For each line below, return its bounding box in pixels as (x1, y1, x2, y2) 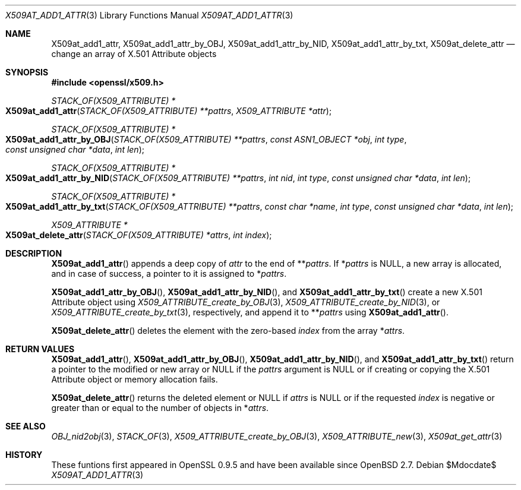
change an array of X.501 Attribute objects (51, 49, 217, 59)
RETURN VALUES (5, 344, 75, 354)
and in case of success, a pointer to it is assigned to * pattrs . (51, 268, 287, 279)
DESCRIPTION (5, 248, 62, 258)
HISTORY (5, 450, 43, 460)
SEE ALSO (5, 421, 46, 431)
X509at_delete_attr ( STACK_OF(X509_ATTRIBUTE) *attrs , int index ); (5, 230, 272, 240)
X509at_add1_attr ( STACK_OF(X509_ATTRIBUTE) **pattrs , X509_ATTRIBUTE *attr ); (5, 106, 332, 116)
